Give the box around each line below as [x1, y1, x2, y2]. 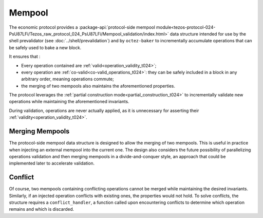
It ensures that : [9, 54, 41, 59]
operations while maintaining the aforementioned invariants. [9, 99, 130, 105]
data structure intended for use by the [169, 31, 246, 36]
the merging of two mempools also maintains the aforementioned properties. [21, 83, 175, 89]
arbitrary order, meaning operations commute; [21, 76, 114, 82]
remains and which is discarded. [9, 206, 74, 212]
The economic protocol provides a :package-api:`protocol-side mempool [9, 24, 155, 30]
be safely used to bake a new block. [9, 44, 81, 51]
